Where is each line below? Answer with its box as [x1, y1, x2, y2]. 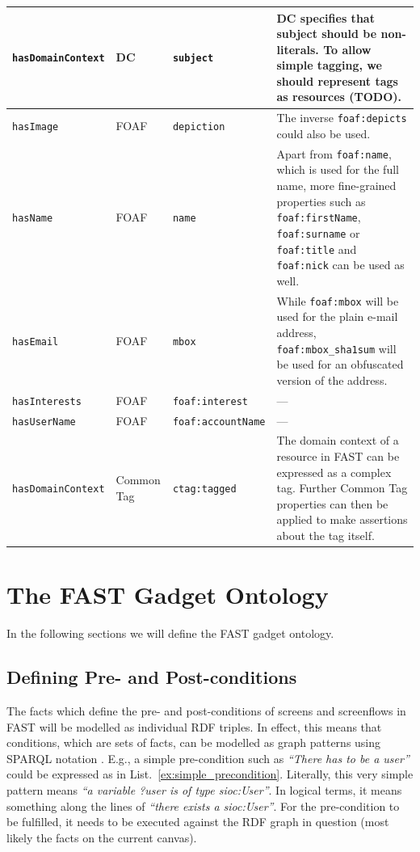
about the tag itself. [276, 527, 375, 544]
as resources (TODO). [276, 88, 402, 105]
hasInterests [12, 395, 82, 407]
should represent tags [276, 72, 398, 89]
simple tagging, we [276, 57, 382, 74]
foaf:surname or [276, 224, 360, 241]
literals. [276, 40, 319, 57]
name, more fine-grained [276, 177, 397, 194]
